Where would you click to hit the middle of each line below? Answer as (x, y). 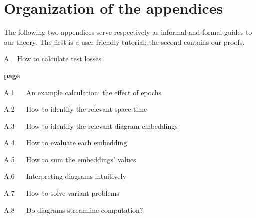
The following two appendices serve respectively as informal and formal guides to (128, 32)
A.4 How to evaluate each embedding (66, 142)
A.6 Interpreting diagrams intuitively (65, 176)
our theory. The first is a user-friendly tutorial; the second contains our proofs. (124, 42)
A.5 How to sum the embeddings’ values (70, 159)
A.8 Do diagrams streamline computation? (74, 209)
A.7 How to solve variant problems (62, 193)
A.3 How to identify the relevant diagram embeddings (91, 125)
